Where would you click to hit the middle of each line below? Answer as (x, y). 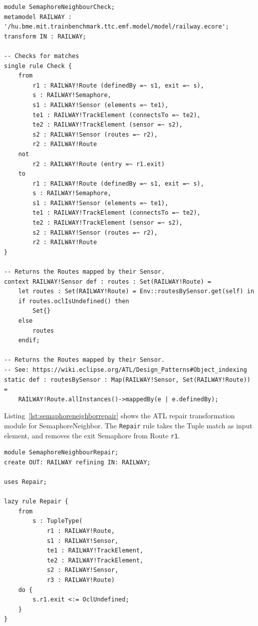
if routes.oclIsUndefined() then (74, 301)
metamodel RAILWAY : (38, 17)
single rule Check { (38, 66)
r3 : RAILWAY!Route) (81, 580)
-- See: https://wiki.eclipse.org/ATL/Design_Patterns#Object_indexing (126, 370)
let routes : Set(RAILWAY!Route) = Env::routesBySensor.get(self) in (136, 291)
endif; (29, 341)
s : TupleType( (58, 521)
